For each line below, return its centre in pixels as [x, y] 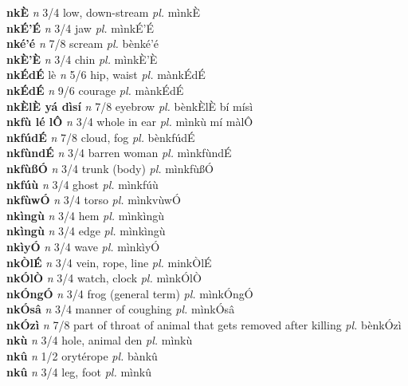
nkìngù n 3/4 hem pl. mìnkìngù [85, 215]
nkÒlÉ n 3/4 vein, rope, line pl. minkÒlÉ [109, 262]
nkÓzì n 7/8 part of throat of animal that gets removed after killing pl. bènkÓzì [204, 324]
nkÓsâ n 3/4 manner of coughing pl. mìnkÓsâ [121, 309]
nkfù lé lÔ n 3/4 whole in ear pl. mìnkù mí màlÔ [130, 122]
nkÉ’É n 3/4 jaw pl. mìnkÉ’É [80, 28]
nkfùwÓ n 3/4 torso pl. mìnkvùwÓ [94, 200]
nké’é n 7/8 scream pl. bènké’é [83, 43]
